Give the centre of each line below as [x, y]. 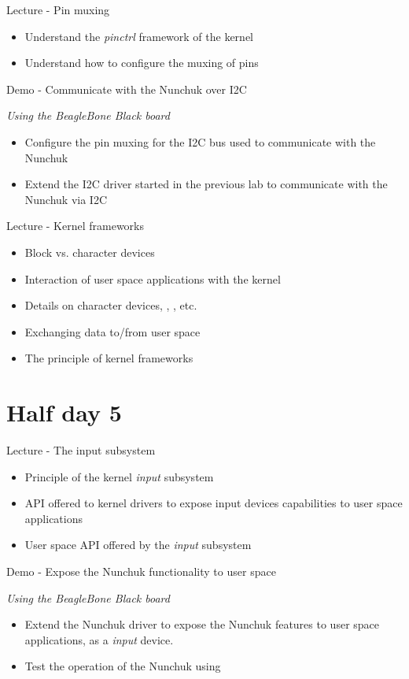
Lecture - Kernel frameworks [76, 226]
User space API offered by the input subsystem [138, 545]
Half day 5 [64, 412]
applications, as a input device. [99, 639]
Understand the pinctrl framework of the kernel [139, 36]
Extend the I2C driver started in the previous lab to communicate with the [206, 184]
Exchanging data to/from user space [112, 331]
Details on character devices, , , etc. [111, 305]
